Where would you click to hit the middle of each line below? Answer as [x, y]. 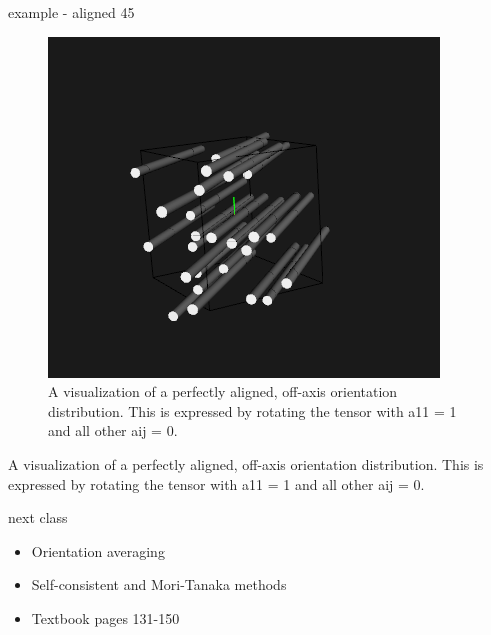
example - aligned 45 [71, 12]
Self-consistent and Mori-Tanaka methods [159, 584]
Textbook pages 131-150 [105, 617]
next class [38, 517]
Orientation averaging [98, 550]
